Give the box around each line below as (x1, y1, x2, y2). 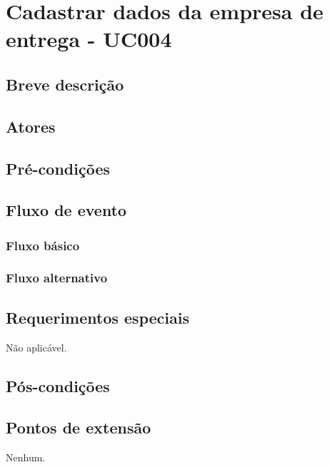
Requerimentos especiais (6, 306, 190, 328)
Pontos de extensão (6, 416, 151, 438)
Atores (6, 115, 56, 137)
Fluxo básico (6, 236, 80, 254)
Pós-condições (6, 374, 110, 396)
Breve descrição (6, 73, 124, 95)
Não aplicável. (6, 339, 67, 354)
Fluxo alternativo (6, 269, 108, 287)
